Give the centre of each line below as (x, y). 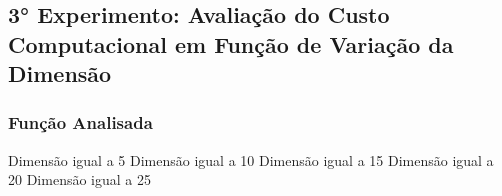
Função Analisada (80, 122)
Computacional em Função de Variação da (231, 43)
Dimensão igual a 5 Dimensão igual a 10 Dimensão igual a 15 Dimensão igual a (251, 159)
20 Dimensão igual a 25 (79, 179)
